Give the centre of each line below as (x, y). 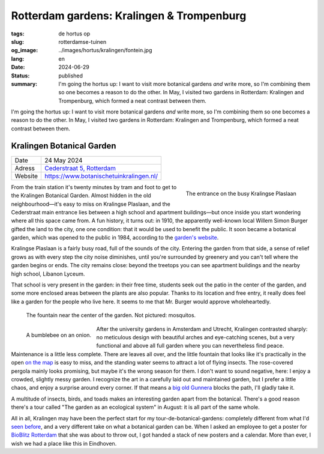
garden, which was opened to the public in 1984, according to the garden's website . (115, 238)
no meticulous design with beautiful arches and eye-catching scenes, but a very (196, 337)
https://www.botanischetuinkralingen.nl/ (101, 176)
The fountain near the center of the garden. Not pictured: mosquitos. (111, 315)
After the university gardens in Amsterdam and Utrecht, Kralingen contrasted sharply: (202, 329)
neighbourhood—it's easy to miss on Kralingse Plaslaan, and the (91, 204)
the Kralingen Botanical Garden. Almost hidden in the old (81, 196)
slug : (17, 41)
